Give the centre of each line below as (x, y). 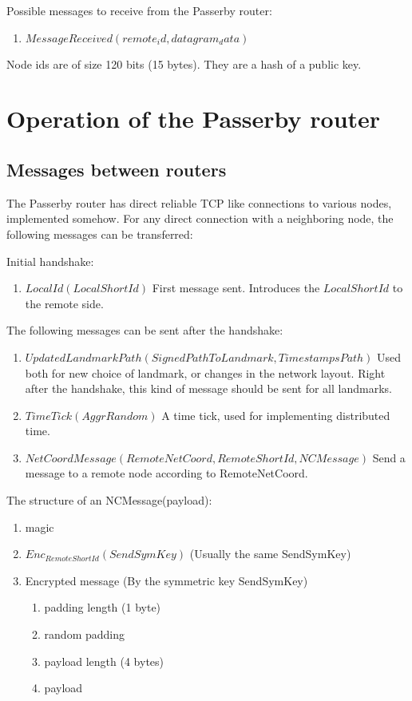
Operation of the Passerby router (194, 119)
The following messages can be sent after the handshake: (145, 330)
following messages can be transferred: (100, 234)
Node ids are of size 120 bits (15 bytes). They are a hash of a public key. (184, 63)
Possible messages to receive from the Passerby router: (139, 10)
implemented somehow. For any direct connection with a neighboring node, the (200, 218)
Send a (389, 457)
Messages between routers (117, 169)
